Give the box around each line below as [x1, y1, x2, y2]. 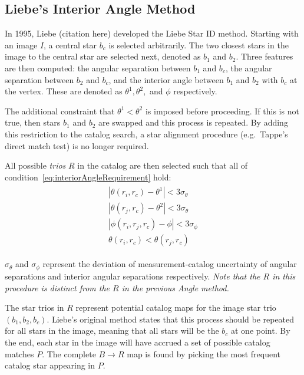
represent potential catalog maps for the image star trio [75, 301, 276, 314]
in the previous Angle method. [121, 281, 229, 294]
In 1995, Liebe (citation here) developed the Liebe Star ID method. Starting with [5, 27, 299, 40]
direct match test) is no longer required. [5, 139, 149, 152]
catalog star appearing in [5, 359, 95, 371]
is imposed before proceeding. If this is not [145, 104, 299, 117]
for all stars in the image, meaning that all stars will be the [5, 324, 219, 337]
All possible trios [5, 159, 66, 172]
